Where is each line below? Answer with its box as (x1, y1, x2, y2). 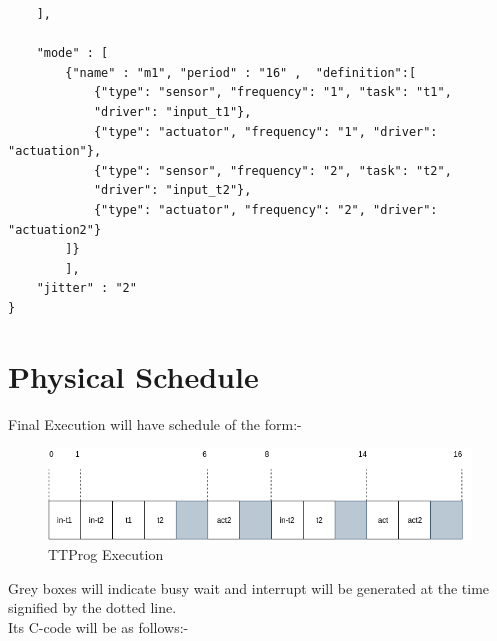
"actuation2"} (8, 222, 102, 237)
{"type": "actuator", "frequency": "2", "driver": (93, 202, 438, 217)
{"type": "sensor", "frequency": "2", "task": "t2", (93, 163, 452, 178)
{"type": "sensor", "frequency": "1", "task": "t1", (93, 85, 452, 100)
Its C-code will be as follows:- (8, 616, 189, 637)
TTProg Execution (48, 543, 164, 564)
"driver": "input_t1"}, (93, 104, 252, 119)
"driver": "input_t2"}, (93, 183, 252, 198)
